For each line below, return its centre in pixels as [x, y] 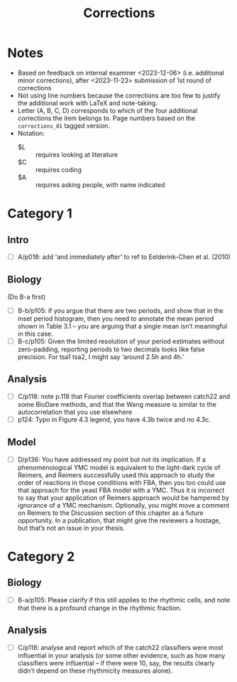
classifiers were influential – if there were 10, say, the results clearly [116, 663]
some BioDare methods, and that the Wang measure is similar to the [117, 404]
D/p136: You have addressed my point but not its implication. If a [111, 459]
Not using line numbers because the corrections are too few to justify [119, 95]
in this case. [35, 334]
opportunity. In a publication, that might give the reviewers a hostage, [119, 520]
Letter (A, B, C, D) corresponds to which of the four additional [108, 110]
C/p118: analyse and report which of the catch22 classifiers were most [120, 647]
